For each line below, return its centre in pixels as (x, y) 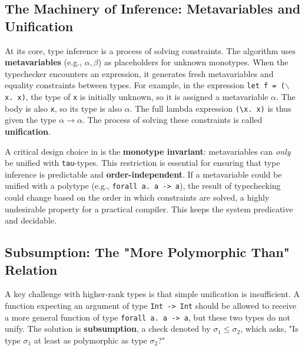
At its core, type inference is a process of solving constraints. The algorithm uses (150, 50)
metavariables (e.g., (43, 62)
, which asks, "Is (269, 329)
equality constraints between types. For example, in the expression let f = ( (145, 85)
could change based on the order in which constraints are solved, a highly (137, 197)
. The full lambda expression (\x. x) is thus (210, 108)
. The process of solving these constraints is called (172, 120)
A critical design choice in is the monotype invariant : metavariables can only (148, 151)
